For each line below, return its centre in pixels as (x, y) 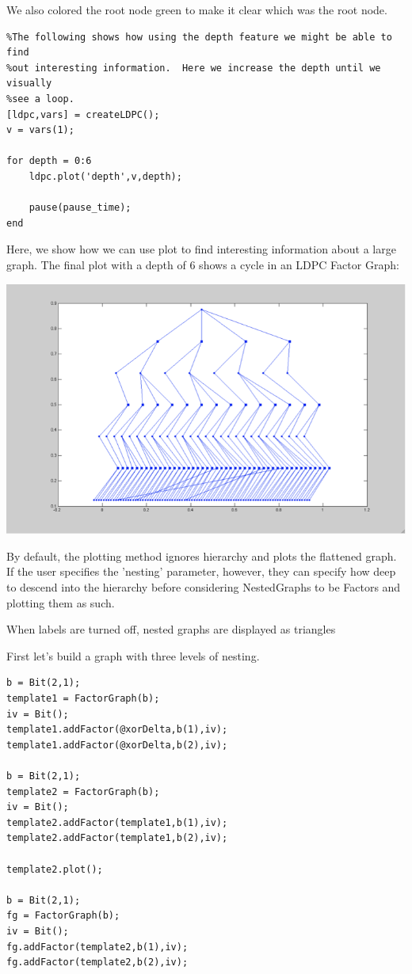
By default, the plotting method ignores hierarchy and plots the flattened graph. (202, 555)
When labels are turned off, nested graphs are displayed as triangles (171, 629)
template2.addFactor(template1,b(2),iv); (117, 838)
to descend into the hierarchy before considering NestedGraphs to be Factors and (204, 587)
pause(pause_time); (80, 208)
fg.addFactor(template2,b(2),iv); (97, 963)
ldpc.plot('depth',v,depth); (105, 176)
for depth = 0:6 (49, 161)
